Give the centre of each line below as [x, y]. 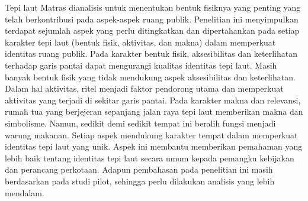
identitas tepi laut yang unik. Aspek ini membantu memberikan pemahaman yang [154, 146]
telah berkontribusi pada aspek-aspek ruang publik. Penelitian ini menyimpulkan [152, 19]
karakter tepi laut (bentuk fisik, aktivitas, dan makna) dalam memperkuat [140, 42]
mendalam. [25, 192]
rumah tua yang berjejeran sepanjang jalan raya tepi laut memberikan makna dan [154, 111]
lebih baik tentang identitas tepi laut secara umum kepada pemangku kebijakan [150, 158]
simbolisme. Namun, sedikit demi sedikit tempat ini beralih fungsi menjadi [140, 123]
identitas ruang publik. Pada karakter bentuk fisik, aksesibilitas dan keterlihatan [151, 54]
